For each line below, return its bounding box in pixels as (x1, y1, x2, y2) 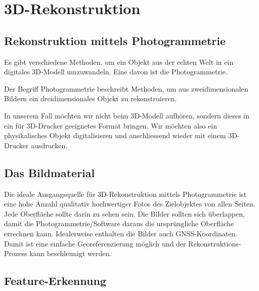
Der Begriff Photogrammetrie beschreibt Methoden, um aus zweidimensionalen (4, 83, 248, 94)
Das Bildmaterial (4, 164, 95, 180)
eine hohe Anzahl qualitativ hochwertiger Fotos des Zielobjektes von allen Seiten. (4, 198, 255, 209)
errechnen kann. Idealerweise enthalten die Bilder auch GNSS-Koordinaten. (4, 228, 238, 238)
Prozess (4, 248, 27, 259)
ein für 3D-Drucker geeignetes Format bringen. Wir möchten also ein (4, 120, 217, 131)
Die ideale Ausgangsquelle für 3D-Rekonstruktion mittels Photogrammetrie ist (4, 188, 247, 199)
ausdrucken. (31, 140, 68, 150)
